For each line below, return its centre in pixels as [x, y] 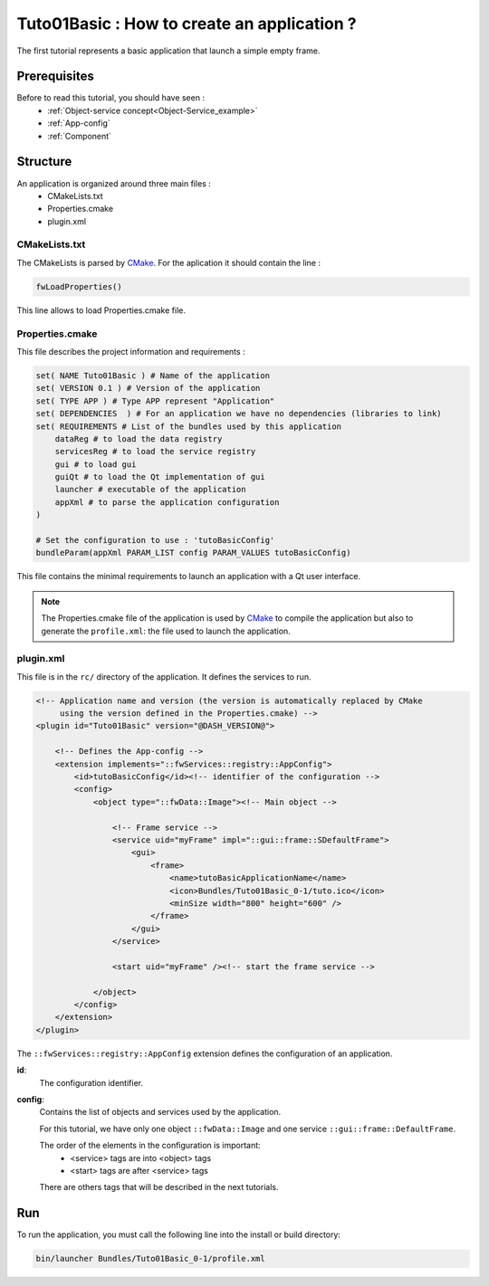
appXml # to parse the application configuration [167, 502]
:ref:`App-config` [79, 123]
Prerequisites [55, 76]
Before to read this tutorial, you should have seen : [111, 98]
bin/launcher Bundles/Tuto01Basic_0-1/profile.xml [151, 1259]
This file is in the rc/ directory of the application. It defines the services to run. [164, 676]
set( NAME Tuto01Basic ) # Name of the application [153, 375]
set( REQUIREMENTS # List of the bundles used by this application [189, 426]
